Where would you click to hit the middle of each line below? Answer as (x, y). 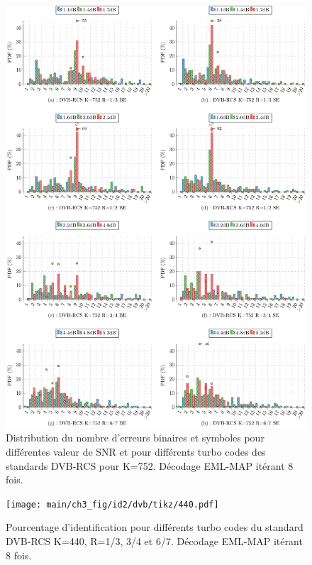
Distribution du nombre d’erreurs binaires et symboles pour (135, 438)
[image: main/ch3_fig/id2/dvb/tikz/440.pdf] (112, 504)
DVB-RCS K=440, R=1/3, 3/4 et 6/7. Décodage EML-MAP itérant (154, 541)
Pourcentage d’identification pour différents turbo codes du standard (155, 527)
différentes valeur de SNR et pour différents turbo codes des (136, 451)
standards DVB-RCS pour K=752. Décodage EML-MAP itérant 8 (150, 465)
